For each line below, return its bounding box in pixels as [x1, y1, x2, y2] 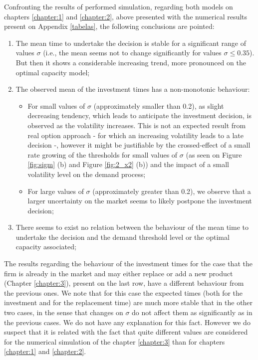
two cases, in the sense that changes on [4, 307, 123, 318]
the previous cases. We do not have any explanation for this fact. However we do [4, 317, 251, 327]
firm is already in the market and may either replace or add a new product [4, 268, 233, 278]
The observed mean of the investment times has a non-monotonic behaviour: [15, 84, 250, 94]
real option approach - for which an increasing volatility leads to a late [27, 130, 244, 140]
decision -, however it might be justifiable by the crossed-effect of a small [27, 140, 251, 150]
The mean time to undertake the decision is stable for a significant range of [15, 37, 247, 48]
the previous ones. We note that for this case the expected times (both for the [4, 287, 243, 298]
